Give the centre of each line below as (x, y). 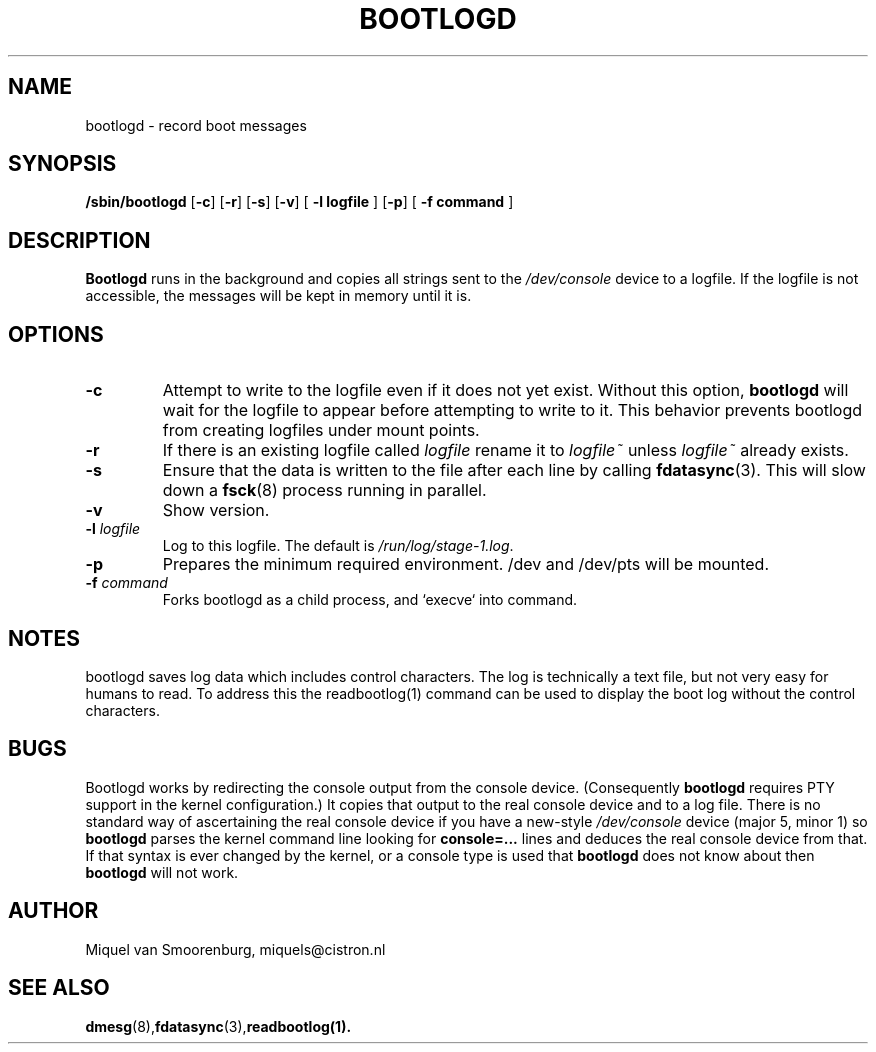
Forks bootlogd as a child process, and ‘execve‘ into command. (370, 600)
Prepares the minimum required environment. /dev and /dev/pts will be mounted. (465, 564)
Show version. (216, 510)
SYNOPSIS (62, 164)
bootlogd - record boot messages (196, 125)
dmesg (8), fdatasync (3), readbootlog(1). (218, 1026)
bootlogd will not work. (162, 872)
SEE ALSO (59, 988)
